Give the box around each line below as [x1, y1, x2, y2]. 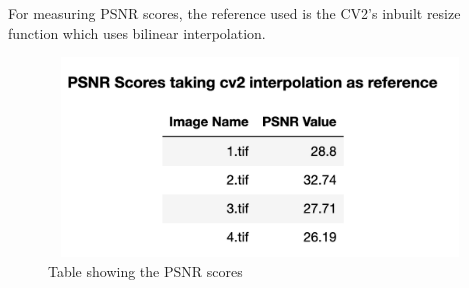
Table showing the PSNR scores [48, 260, 243, 281]
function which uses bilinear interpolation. [8, 22, 266, 43]
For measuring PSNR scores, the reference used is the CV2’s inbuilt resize [8, 3, 461, 23]
